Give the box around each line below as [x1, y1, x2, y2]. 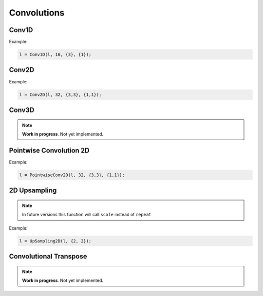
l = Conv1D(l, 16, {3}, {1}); [19, 52, 92, 57]
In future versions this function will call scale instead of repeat [22, 212, 151, 218]
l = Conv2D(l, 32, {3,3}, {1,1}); [19, 92, 102, 97]
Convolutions [9, 7, 65, 18]
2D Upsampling [9, 186, 57, 195]
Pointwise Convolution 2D [9, 146, 90, 154]
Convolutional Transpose [9, 252, 87, 260]
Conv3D [9, 106, 35, 114]
